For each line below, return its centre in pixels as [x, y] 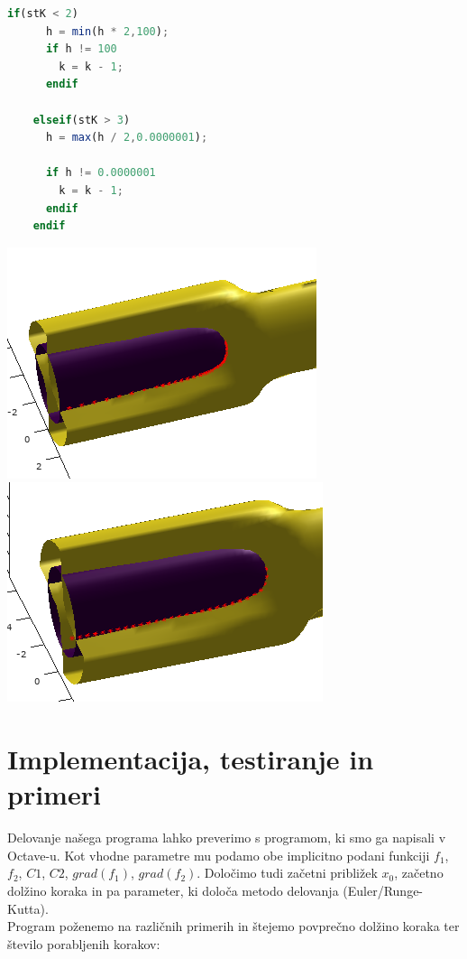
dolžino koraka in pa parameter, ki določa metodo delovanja [173, 890]
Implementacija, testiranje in [191, 759]
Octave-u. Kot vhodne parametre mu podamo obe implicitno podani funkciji [219, 855]
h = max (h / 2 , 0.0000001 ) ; [127, 138]
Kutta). [28, 908]
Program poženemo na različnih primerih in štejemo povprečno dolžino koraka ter [233, 926]
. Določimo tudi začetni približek [287, 873]
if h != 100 [81, 49]
